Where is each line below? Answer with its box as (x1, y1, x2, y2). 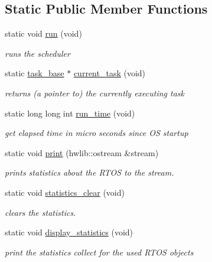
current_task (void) (73, 67, 146, 79)
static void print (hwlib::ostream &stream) (5, 146, 159, 159)
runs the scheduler (5, 47, 70, 59)
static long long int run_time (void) (5, 106, 135, 119)
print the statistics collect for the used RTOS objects (5, 245, 194, 258)
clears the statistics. (5, 206, 76, 218)
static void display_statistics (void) (5, 226, 133, 238)
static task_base (5, 67, 64, 79)
